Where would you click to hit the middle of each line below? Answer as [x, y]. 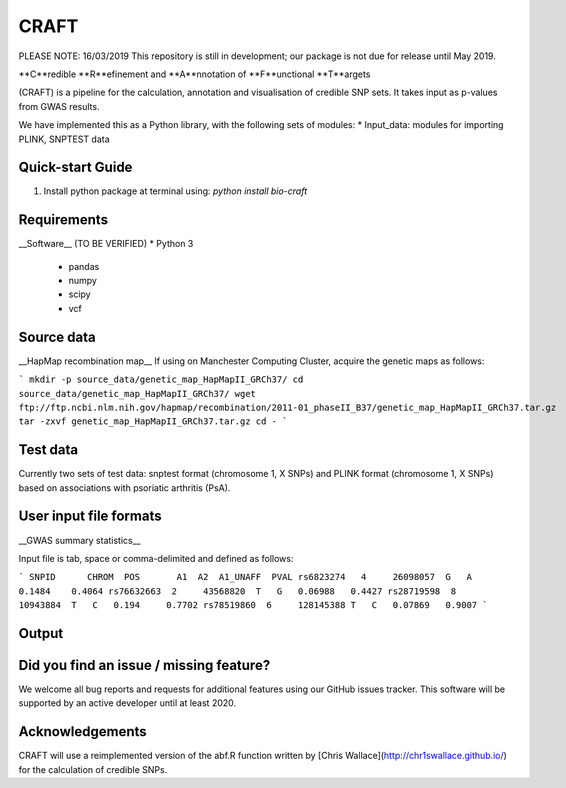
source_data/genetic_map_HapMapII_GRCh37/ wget [137, 393]
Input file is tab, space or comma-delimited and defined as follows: [156, 558]
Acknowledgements [82, 731]
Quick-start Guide [75, 167]
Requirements [63, 220]
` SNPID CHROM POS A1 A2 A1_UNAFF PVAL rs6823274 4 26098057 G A [245, 577]
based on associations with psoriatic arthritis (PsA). [124, 487]
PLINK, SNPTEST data [64, 139]
